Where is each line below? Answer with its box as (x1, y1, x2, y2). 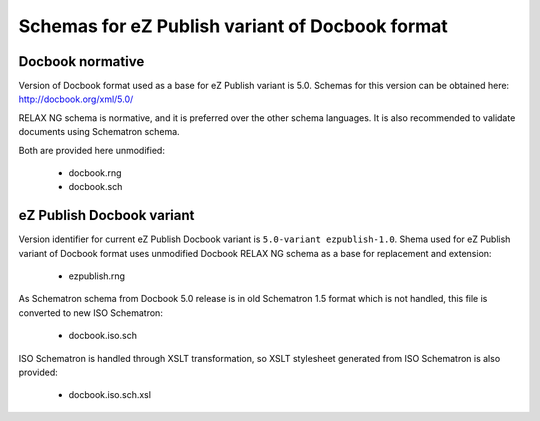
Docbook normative (18, 53, 145, 70)
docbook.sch (68, 181, 123, 193)
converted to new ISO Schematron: (18, 306, 164, 319)
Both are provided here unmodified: (18, 144, 165, 156)
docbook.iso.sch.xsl (68, 389, 152, 401)
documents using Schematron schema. (18, 126, 180, 138)
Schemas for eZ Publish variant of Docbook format (18, 15, 449, 37)
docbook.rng (68, 167, 122, 179)
